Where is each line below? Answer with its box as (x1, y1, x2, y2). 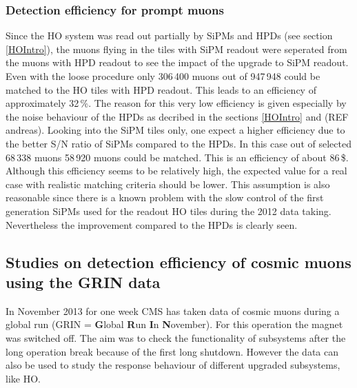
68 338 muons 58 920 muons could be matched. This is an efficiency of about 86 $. (6, 150, 349, 164)
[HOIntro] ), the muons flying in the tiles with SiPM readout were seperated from (6, 41, 347, 56)
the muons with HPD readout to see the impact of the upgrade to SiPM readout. (6, 55, 349, 70)
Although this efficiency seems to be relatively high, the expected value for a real (6, 163, 347, 178)
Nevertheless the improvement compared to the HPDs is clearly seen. (6, 217, 298, 232)
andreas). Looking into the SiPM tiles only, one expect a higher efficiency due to (6, 123, 345, 137)
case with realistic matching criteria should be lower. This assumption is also (6, 176, 330, 191)
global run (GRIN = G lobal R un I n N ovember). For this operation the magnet (6, 317, 343, 331)
